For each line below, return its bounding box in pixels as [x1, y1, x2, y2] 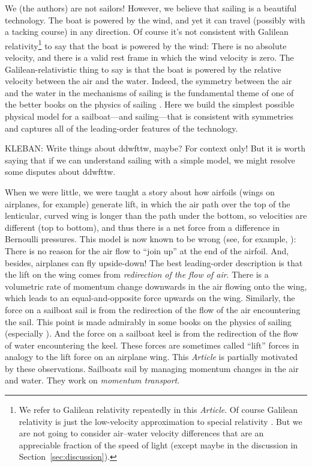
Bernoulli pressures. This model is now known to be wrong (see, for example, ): [5, 233, 296, 245]
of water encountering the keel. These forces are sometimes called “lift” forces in [5, 338, 299, 351]
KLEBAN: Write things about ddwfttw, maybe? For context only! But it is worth [5, 142, 306, 154]
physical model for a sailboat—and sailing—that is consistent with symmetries [5, 110, 293, 122]
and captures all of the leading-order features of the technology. [5, 121, 238, 134]
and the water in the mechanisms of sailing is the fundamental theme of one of [5, 86, 294, 99]
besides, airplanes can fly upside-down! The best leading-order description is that [5, 256, 303, 269]
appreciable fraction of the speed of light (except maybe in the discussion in [19, 438, 298, 451]
